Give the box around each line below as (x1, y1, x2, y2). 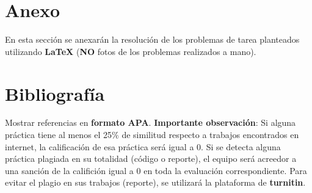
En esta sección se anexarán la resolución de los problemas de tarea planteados (5, 33, 300, 46)
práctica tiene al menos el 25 (5, 128, 112, 141)
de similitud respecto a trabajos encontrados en (122, 128, 299, 141)
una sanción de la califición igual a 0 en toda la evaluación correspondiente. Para (5, 164, 307, 177)
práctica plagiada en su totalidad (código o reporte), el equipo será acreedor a (5, 152, 297, 165)
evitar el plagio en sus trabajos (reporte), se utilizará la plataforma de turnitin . (5, 176, 306, 189)
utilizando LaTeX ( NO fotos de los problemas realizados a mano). (5, 45, 256, 57)
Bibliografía (5, 81, 105, 106)
